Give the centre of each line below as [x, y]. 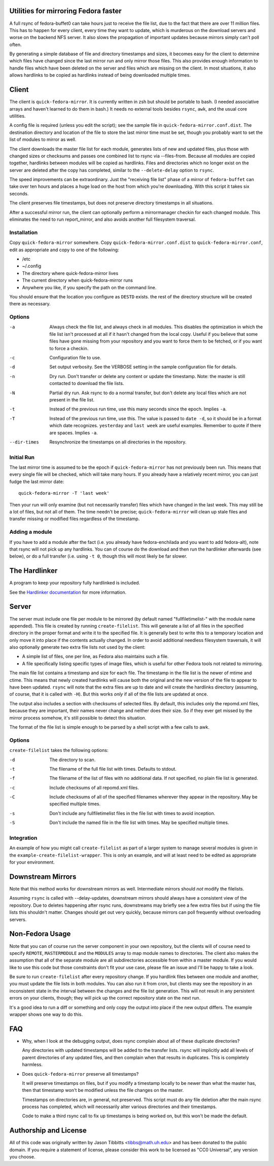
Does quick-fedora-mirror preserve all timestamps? [80, 1074]
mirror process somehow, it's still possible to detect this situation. [78, 717]
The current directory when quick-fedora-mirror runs [77, 280]
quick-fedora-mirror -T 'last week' [64, 493]
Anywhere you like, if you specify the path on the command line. [89, 287]
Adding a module [31, 532]
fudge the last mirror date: [37, 482]
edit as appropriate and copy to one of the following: [64, 250]
